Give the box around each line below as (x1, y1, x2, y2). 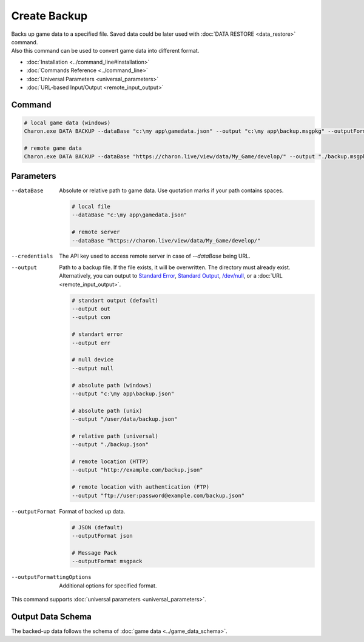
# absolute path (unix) (72, 407, 143, 414)
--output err (72, 339, 110, 346)
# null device (72, 356, 114, 363)
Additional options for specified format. (59, 582, 157, 589)
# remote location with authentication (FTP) (72, 484, 210, 490)
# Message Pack (72, 549, 117, 556)
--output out (72, 306, 110, 312)
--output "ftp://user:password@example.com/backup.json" (72, 492, 245, 499)
